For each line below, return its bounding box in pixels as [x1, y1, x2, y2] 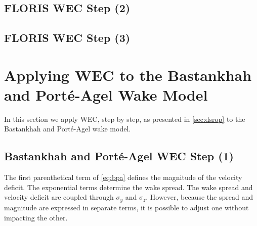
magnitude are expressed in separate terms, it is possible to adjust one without [4, 202, 249, 212]
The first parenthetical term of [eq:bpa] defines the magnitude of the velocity [4, 172, 242, 183]
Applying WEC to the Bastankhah [4, 64, 252, 85]
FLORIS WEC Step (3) [4, 30, 131, 46]
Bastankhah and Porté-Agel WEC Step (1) [4, 148, 234, 164]
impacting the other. [4, 212, 68, 222]
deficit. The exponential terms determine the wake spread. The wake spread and [4, 182, 253, 192]
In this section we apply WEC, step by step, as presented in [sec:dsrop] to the [4, 113, 245, 124]
